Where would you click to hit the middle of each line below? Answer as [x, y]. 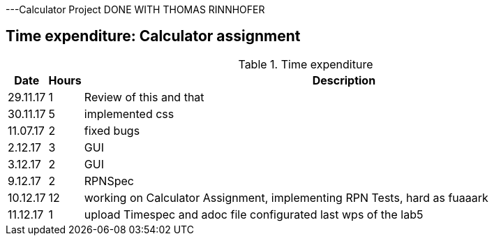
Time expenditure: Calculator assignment [153, 36]
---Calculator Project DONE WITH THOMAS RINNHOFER [135, 9]
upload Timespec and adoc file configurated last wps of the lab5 [254, 214]
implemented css [129, 114]
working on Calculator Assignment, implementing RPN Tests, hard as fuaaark [286, 197]
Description [344, 80]
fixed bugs [112, 130]
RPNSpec [109, 181]
